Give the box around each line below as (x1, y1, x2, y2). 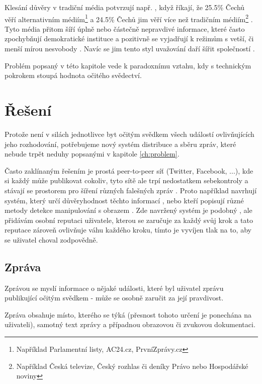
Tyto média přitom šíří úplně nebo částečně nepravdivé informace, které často (5, 23, 245, 34)
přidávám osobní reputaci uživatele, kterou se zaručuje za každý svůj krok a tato (5, 214, 253, 225)
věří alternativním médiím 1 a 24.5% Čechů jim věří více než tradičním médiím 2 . (5, 12, 253, 24)
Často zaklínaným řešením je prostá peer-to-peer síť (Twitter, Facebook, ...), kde (5, 165, 253, 176)
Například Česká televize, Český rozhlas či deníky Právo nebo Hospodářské (16, 360, 248, 371)
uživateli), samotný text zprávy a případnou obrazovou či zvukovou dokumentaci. (5, 319, 255, 330)
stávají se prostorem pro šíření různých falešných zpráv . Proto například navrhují (5, 185, 257, 195)
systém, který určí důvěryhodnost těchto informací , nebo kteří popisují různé (5, 195, 244, 205)
